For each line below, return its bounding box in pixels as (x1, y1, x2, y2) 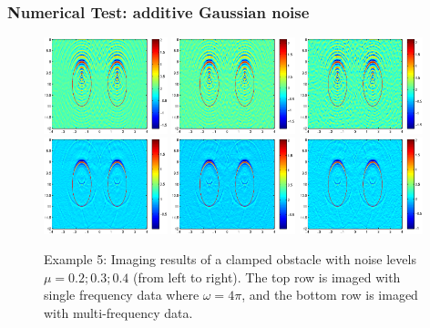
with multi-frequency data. (44, 302, 193, 322)
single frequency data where (44, 285, 200, 304)
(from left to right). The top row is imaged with (132, 267, 401, 286)
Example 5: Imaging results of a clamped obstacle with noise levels (44, 250, 416, 269)
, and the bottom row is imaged (241, 285, 418, 304)
